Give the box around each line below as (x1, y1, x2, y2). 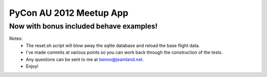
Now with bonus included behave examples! (9, 22, 158, 31)
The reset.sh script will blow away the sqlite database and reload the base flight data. (26, 42, 200, 48)
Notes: (9, 36, 23, 41)
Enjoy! (26, 63, 39, 69)
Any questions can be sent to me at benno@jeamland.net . (26, 56, 144, 62)
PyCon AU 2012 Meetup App (9, 7, 129, 18)
